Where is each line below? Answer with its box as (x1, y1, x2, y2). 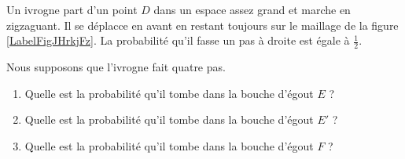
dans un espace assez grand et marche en (153, 2, 351, 17)
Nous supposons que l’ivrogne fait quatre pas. (6, 59, 226, 75)
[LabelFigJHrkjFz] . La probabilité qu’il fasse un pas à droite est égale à (6, 32, 350, 49)
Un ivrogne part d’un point (6, 2, 138, 17)
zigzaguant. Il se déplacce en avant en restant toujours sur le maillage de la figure (6, 16, 399, 33)
